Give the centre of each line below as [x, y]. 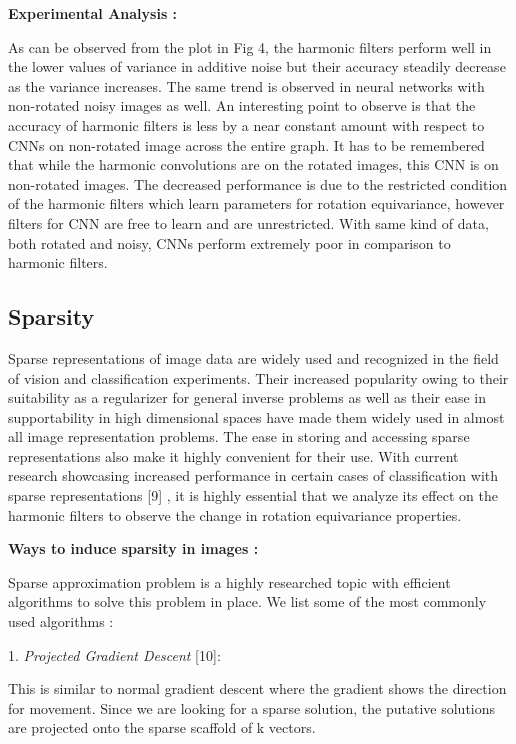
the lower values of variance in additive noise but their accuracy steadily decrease [257, 66]
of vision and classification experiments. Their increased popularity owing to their [258, 377]
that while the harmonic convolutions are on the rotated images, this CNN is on [253, 164]
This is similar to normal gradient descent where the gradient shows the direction [257, 688]
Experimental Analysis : [93, 13]
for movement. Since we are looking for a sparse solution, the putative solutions [252, 707]
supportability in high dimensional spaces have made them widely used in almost [256, 416]
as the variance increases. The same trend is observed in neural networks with [246, 85]
